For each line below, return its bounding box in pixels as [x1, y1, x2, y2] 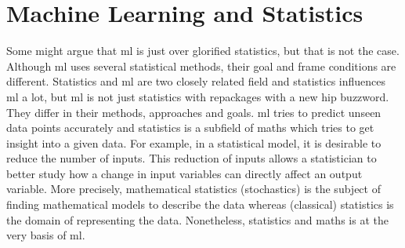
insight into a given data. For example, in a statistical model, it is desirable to [6, 134, 381, 151]
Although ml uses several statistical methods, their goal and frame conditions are [6, 57, 396, 74]
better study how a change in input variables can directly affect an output [6, 165, 363, 181]
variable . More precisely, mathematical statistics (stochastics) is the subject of [6, 181, 381, 197]
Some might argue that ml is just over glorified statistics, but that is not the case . [6, 42, 400, 59]
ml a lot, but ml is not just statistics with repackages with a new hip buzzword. [6, 88, 389, 104]
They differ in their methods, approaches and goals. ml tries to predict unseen [6, 104, 381, 120]
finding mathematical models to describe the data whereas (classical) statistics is [6, 196, 394, 213]
